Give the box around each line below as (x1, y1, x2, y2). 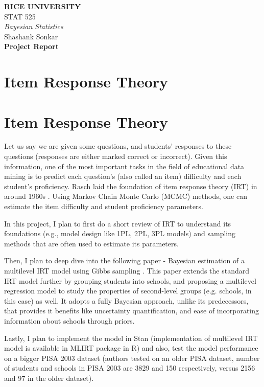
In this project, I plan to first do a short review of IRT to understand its (4, 218, 231, 229)
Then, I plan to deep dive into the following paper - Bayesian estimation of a (4, 255, 245, 266)
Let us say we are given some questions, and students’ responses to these (4, 141, 232, 151)
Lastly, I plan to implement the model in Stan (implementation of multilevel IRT (4, 332, 258, 343)
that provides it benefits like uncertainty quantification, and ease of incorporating (4, 305, 259, 316)
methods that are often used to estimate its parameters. (4, 238, 179, 248)
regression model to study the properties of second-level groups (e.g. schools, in (4, 285, 252, 296)
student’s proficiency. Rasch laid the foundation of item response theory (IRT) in (4, 180, 257, 191)
